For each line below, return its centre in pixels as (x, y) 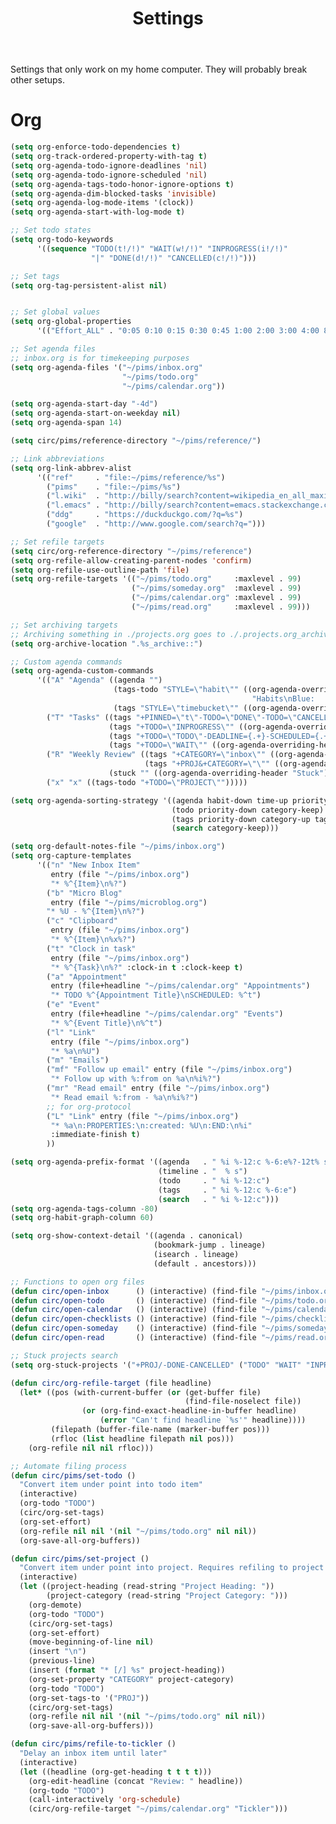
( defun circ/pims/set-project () (80, 1558)
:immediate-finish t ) (95, 1135)
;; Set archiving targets (64, 625)
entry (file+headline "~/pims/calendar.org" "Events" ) (167, 1014)
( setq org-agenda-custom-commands (82, 671)
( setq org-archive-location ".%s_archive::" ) (106, 643)
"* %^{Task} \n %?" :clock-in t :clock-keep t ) (147, 967)
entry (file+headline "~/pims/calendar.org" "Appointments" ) (180, 986)
